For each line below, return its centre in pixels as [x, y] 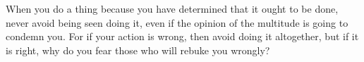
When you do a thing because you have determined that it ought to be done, [172, 8]
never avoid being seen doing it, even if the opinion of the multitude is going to [177, 22]
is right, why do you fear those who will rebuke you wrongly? [138, 50]
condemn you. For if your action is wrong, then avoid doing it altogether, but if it [182, 36]
